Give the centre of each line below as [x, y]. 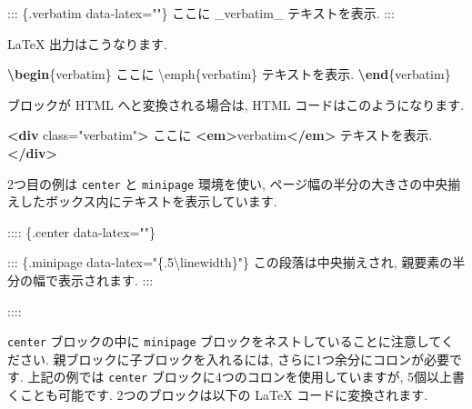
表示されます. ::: [105, 280]
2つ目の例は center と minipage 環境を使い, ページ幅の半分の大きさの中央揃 [234, 183]
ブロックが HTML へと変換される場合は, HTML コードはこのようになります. [236, 104]
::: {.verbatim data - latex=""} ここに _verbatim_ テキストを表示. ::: [201, 13]
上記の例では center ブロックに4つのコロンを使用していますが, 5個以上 [240, 377]
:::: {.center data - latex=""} [81, 231]
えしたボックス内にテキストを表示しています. [142, 201]
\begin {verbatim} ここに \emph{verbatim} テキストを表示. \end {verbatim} [229, 74]
